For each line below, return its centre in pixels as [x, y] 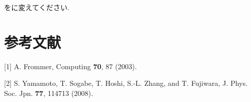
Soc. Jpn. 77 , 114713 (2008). [49, 93]
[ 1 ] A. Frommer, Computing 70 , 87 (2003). [70, 66]
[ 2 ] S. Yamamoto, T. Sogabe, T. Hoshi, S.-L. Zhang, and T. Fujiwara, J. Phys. [126, 83]
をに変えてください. [37, 7]
